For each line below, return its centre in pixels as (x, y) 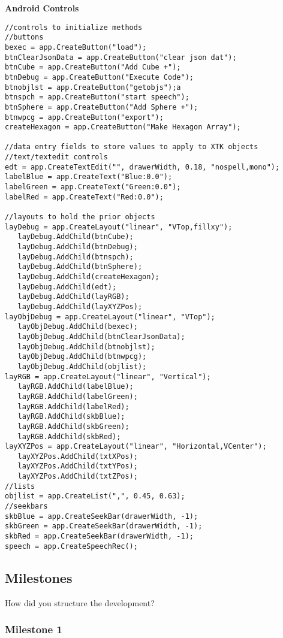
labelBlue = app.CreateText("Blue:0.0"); (89, 177)
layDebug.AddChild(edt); (67, 287)
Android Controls (42, 8)
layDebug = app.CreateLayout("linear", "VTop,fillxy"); (119, 227)
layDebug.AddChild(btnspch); (76, 257)
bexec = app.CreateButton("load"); (76, 47)
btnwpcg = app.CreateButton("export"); (84, 117)
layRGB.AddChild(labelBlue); (76, 387)
